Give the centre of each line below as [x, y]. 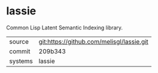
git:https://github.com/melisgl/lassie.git [93, 41]
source [19, 41]
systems [21, 61]
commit [20, 51]
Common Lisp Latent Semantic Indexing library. [65, 28]
